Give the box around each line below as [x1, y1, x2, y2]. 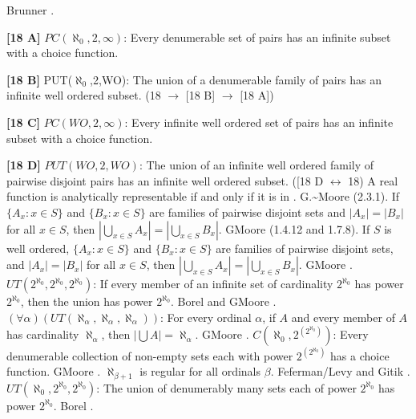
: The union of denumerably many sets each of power [96, 379, 357, 396]
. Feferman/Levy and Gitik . [270, 363, 410, 380]
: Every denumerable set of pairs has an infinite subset [123, 28, 391, 45]
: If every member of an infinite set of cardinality [93, 275, 333, 292]
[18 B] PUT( [6, 71, 73, 87]
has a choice [330, 347, 390, 364]
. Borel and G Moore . [170, 293, 277, 310]
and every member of [291, 308, 395, 325]
